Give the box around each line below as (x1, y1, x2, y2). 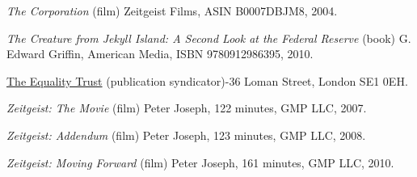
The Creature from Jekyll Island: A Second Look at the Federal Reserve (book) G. (6, 29, 411, 46)
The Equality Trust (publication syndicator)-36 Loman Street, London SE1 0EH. (6, 72, 408, 89)
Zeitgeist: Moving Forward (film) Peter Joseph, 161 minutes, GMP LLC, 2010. (6, 154, 394, 171)
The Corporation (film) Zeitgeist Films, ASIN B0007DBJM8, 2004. (6, 2, 338, 19)
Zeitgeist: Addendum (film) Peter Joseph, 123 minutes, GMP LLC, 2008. (6, 126, 366, 143)
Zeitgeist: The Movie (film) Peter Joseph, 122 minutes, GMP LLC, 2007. (6, 99, 367, 116)
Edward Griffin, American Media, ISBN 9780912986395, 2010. (6, 45, 314, 62)
